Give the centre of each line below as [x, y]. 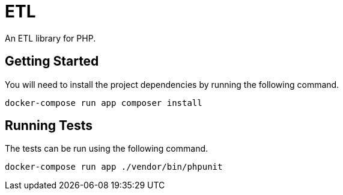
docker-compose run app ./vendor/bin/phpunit [114, 167]
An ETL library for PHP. [50, 38]
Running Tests [49, 126]
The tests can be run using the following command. [107, 149]
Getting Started [52, 61]
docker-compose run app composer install [104, 103]
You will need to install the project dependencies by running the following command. [172, 84]
